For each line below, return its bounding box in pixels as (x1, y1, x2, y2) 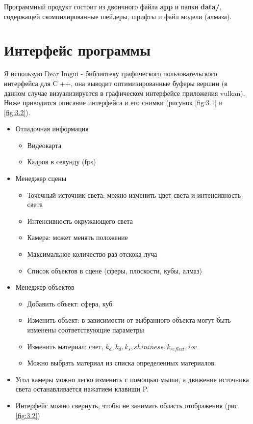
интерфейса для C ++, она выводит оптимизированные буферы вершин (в (4, 78, 228, 88)
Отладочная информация (15, 123, 89, 134)
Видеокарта (27, 140, 61, 150)
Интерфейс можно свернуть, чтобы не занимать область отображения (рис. (15, 400, 240, 410)
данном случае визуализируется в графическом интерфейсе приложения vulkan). (4, 88, 245, 98)
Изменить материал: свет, (27, 341, 103, 351)
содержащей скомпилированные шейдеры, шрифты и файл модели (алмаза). (4, 11, 232, 21)
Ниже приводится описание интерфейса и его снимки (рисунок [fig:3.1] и (4, 97, 223, 108)
